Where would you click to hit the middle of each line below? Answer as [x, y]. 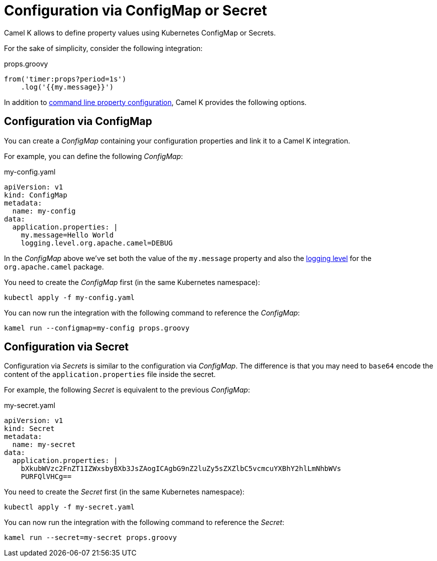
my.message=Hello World [67, 235]
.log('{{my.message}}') [67, 87]
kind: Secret [29, 429]
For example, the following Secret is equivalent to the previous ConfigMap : [127, 390]
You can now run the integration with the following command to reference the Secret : [144, 522]
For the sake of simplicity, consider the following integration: [103, 48]
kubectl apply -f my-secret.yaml [69, 507]
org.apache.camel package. [54, 266]
